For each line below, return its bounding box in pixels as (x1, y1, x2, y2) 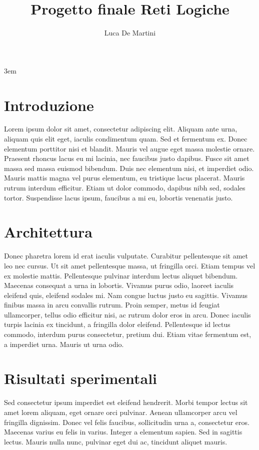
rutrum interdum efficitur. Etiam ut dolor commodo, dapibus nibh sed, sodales (4, 182, 245, 192)
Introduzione (4, 94, 94, 115)
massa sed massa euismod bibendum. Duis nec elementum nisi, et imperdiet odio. (4, 162, 254, 173)
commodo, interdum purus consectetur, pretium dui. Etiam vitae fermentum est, (4, 329, 251, 339)
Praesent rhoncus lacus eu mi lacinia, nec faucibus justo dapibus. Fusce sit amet (4, 153, 249, 163)
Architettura (4, 221, 92, 242)
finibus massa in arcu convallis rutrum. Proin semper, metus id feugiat (4, 299, 220, 310)
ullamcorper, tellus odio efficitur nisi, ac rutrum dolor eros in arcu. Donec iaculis (4, 309, 251, 319)
